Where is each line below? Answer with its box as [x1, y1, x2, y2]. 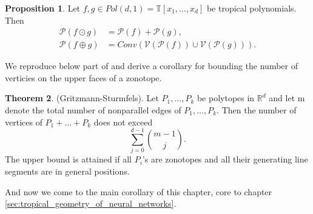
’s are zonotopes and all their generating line [142, 153, 308, 166]
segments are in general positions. [5, 164, 130, 177]
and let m [269, 92, 305, 104]
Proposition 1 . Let [5, 2, 81, 14]
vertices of [5, 115, 42, 128]
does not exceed [93, 115, 153, 128]
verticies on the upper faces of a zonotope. [5, 71, 162, 84]
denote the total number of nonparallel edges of [5, 104, 181, 116]
